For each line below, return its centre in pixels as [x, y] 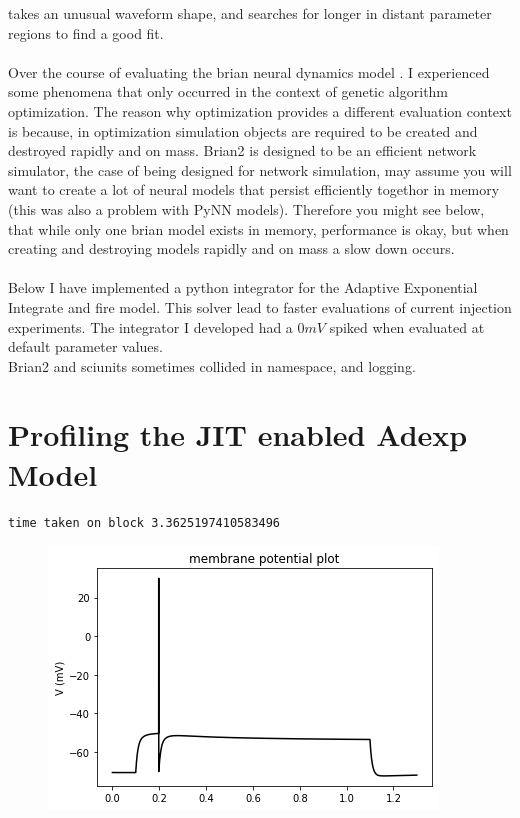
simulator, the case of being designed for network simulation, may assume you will [260, 169]
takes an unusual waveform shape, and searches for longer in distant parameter [250, 13]
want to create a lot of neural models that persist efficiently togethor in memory [254, 189]
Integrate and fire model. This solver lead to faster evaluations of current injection [260, 306]
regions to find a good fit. [86, 32]
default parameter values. [85, 346]
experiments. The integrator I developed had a [150, 326]
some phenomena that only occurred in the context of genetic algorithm [228, 91]
